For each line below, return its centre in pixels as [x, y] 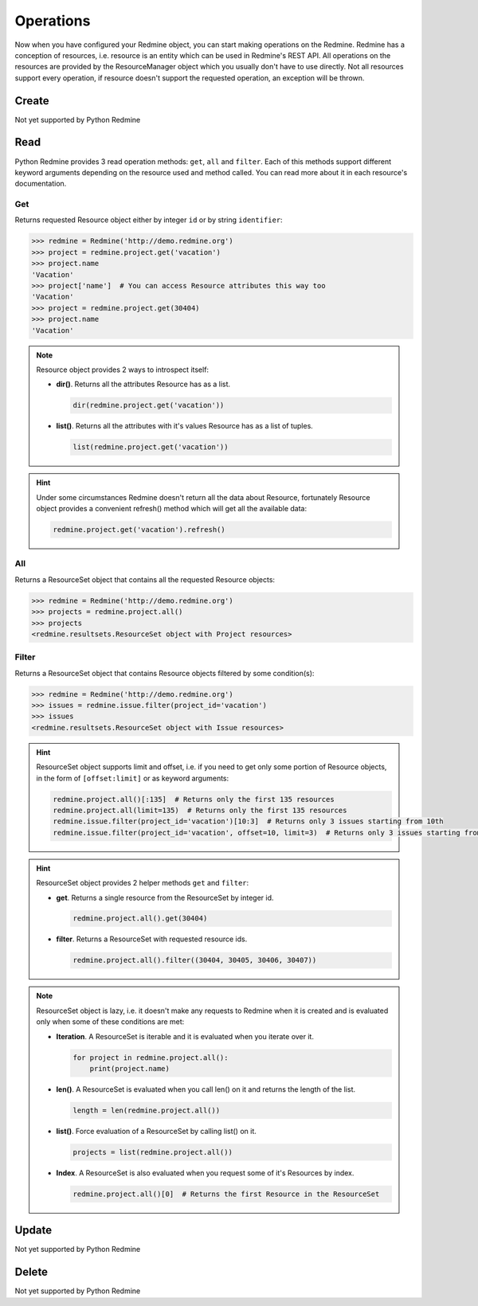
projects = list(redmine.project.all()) [153, 1152]
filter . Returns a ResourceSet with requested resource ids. [152, 939]
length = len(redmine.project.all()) [147, 1110]
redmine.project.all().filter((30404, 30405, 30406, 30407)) [195, 960]
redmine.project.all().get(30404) [140, 919]
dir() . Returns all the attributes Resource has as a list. [143, 384]
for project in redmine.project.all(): [151, 1058]
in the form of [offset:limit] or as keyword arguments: [133, 778]
